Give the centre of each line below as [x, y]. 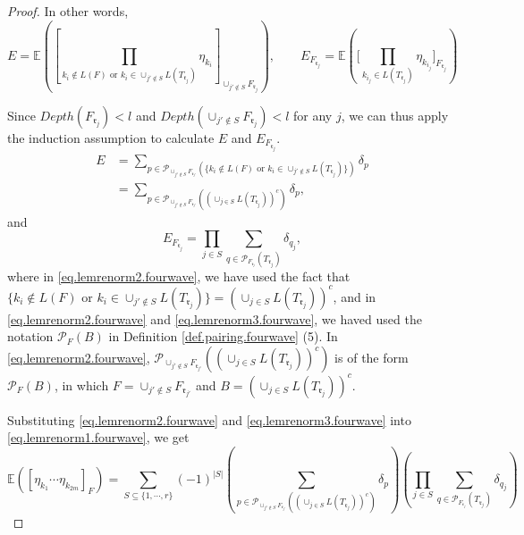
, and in [355, 296]
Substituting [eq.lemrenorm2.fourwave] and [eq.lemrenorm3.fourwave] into [209, 419]
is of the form [372, 357]
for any [313, 115]
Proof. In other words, [68, 11]
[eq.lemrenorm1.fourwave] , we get [98, 437]
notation [30, 336]
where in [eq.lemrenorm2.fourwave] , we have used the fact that [179, 276]
